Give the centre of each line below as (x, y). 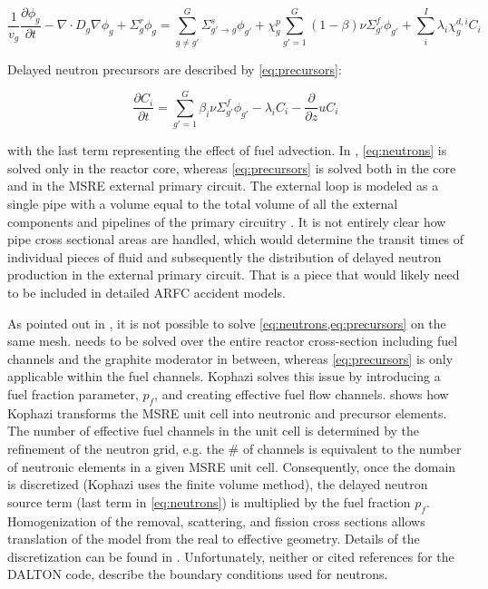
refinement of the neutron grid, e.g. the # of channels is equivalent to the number (234, 448)
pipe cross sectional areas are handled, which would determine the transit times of (236, 239)
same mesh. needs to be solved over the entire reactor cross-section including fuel (233, 341)
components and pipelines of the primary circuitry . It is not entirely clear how (227, 221)
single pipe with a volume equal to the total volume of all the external (203, 204)
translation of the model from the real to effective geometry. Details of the (214, 539)
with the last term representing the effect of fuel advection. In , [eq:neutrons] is (227, 150)
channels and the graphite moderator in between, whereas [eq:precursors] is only (230, 358)
